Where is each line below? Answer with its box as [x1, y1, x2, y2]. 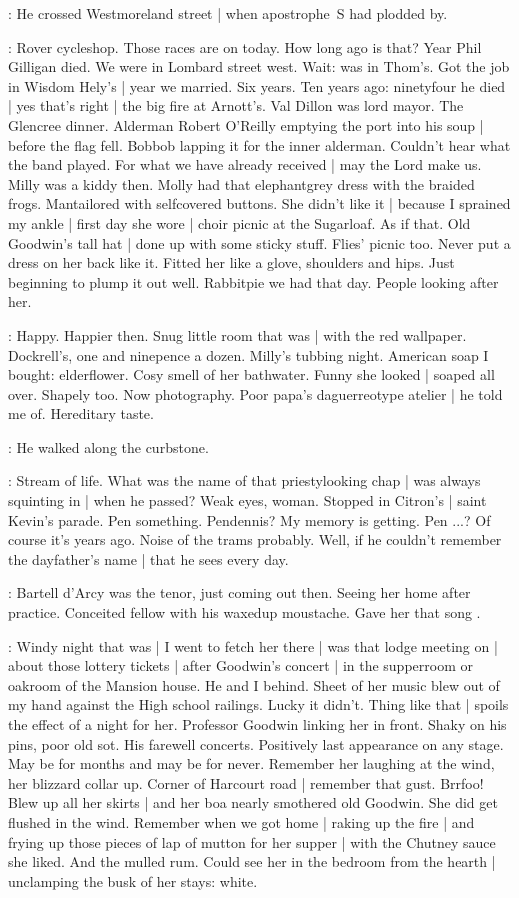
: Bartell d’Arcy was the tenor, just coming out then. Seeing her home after [8, 582, 471, 603]
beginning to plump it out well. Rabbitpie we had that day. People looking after [8, 271, 499, 292]
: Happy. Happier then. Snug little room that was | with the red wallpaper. [8, 324, 467, 345]
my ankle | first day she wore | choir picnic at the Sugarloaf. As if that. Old [8, 212, 471, 233]
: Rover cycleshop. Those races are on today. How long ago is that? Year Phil [8, 36, 482, 57]
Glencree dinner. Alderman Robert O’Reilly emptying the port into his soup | [8, 114, 484, 135]
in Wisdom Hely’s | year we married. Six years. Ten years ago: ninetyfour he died [8, 75, 506, 96]
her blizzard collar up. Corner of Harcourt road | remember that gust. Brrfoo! [8, 772, 484, 793]
